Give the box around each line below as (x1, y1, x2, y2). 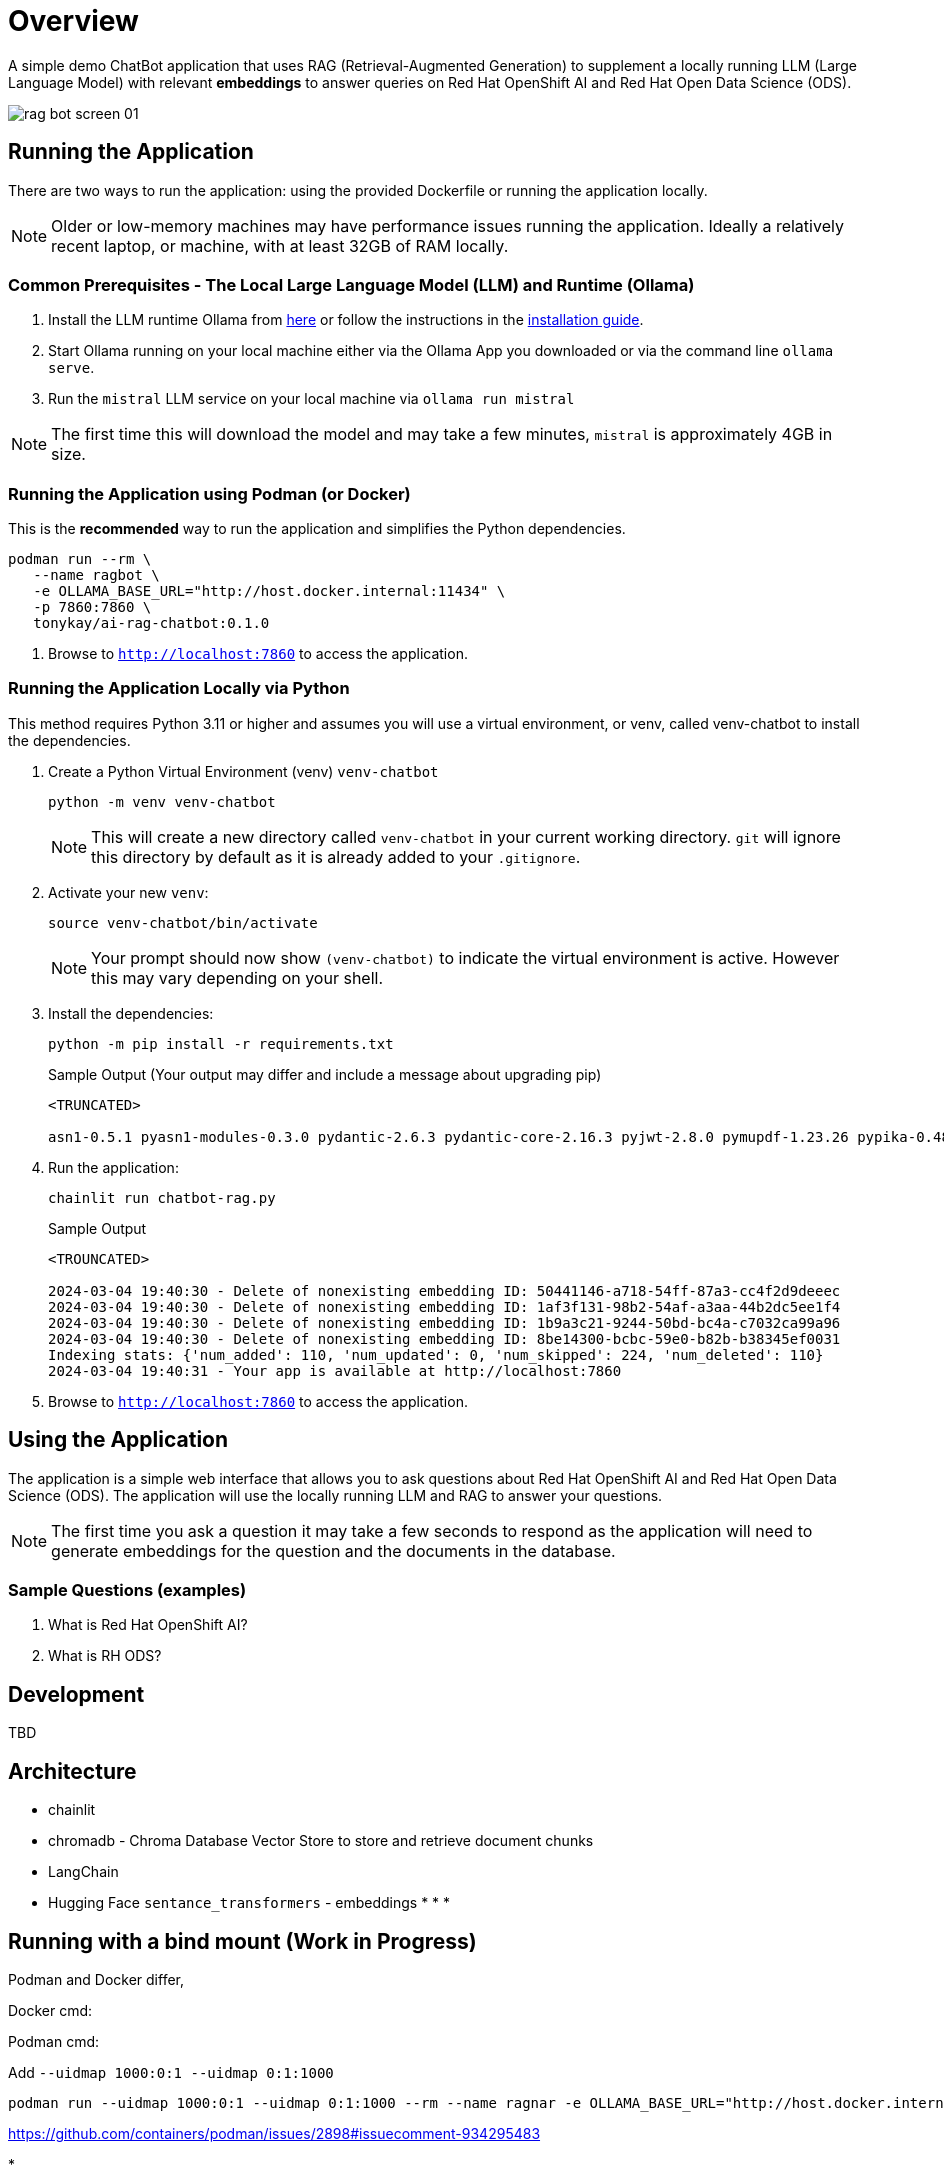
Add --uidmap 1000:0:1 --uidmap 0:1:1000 (8, 2063, 334, 2081)
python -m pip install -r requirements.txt (48, 1035, 394, 1052)
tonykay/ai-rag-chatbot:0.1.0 (33, 615, 270, 632)
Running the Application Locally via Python (8, 678, 350, 699)
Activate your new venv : (48, 883, 209, 901)
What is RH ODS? (48, 1647, 162, 1665)
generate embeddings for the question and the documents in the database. (51, 1540, 616, 1561)
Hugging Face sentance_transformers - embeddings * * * (48, 1894, 451, 1912)
